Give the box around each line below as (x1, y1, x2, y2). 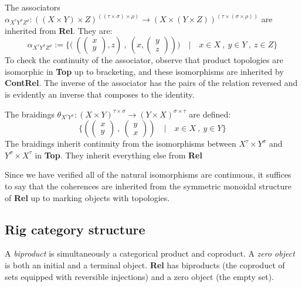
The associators (5, 1, 60, 13)
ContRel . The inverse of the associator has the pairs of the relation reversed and (5, 77, 298, 89)
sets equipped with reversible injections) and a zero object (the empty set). (5, 270, 274, 282)
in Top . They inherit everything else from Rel (35, 148, 202, 161)
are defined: (189, 108, 231, 120)
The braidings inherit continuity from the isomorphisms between (5, 137, 236, 150)
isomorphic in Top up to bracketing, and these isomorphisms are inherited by (5, 65, 284, 77)
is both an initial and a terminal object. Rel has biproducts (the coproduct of (5, 258, 285, 271)
